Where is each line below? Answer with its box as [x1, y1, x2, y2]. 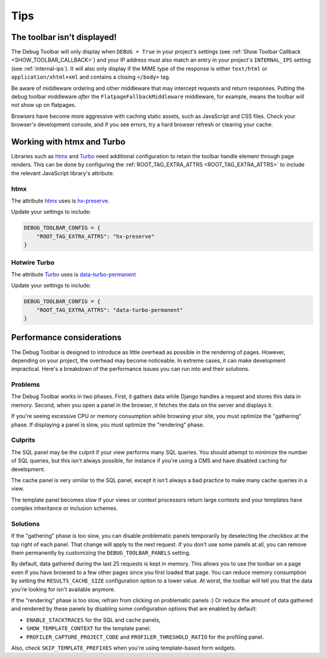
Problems [11, 381, 40, 389]
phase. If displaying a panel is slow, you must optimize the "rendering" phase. [11, 421, 205, 428]
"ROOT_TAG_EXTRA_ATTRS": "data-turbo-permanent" [36, 306, 184, 314]
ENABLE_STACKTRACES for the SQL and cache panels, [26, 616, 161, 624]
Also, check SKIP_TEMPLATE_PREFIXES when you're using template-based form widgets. [11, 644, 237, 651]
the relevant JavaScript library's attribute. [11, 169, 115, 176]
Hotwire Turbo [11, 258, 54, 266]
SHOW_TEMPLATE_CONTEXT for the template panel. [26, 625, 151, 632]
